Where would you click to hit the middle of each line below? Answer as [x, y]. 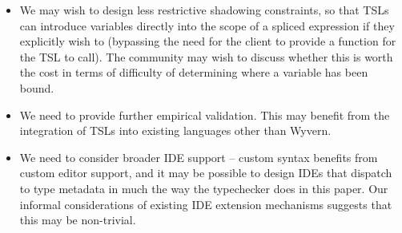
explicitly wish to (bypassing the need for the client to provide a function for [208, 41]
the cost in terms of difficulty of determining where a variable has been [194, 72]
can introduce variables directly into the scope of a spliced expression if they [207, 25]
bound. [37, 87]
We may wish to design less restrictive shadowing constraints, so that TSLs [204, 10]
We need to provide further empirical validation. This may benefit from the [205, 115]
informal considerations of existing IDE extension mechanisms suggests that [206, 204]
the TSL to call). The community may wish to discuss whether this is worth [206, 56]
